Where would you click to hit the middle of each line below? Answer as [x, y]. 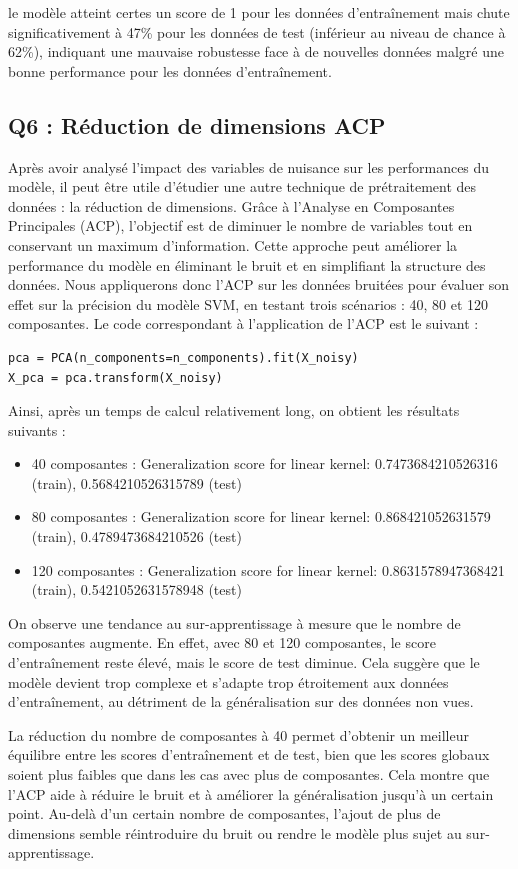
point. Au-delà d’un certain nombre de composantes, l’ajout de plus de [224, 813]
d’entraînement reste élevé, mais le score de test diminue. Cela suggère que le [244, 662]
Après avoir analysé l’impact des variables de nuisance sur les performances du [249, 166]
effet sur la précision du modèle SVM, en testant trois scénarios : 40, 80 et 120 [248, 303]
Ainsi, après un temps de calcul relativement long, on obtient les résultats [234, 410]
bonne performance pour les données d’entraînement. [170, 70]
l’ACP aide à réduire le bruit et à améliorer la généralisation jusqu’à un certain [251, 793]
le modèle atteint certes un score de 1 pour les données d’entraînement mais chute [259, 12]
